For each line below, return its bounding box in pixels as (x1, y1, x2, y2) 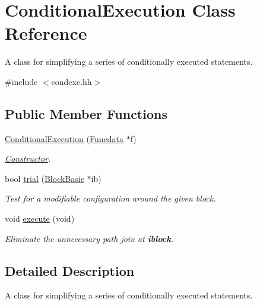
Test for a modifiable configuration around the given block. (5, 192, 216, 205)
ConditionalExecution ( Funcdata (5, 132, 123, 144)
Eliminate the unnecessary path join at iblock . (5, 232, 174, 244)
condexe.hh (51, 75, 92, 87)
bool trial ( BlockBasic (5, 172, 84, 184)
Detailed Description (5, 261, 135, 279)
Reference (5, 21, 87, 45)
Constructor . (5, 152, 51, 165)
